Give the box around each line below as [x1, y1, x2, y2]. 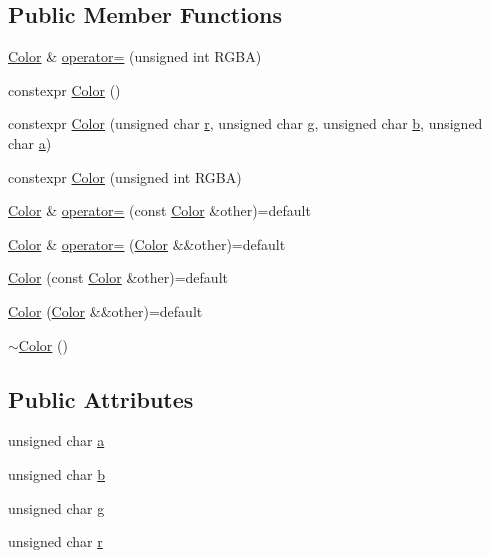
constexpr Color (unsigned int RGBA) [8, 166, 242, 187]
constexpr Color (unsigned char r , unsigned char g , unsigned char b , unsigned [8, 113, 483, 134]
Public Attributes [8, 383, 194, 414]
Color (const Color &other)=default [8, 267, 228, 288]
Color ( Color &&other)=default [8, 300, 203, 321]
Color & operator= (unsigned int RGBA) [8, 46, 262, 67]
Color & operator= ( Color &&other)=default [8, 233, 286, 254]
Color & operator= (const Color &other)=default [8, 200, 311, 221]
